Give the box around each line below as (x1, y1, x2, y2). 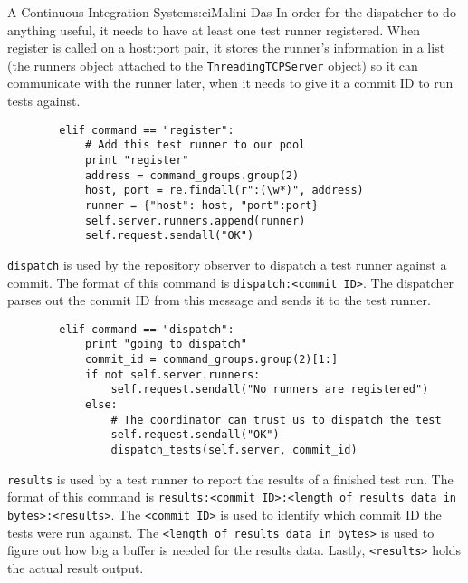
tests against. (7, 91, 81, 110)
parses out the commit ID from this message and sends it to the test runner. (7, 291, 431, 310)
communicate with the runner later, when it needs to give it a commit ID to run (7, 73, 454, 92)
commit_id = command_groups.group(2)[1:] (84, 353, 339, 367)
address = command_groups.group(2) (84, 168, 300, 182)
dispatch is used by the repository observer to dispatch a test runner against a (7, 254, 447, 273)
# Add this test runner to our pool (84, 139, 306, 152)
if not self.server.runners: (84, 368, 261, 381)
